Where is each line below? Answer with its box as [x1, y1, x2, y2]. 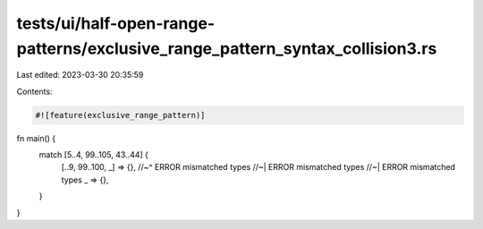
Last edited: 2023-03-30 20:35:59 [16, 70, 144, 81]
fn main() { [16, 132, 56, 143]
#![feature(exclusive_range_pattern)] [35, 110, 206, 120]
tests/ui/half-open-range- [16, 13, 215, 33]
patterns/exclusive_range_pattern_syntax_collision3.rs [16, 38, 437, 58]
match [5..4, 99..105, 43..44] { [38, 149, 149, 160]
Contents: [16, 86, 53, 97]
